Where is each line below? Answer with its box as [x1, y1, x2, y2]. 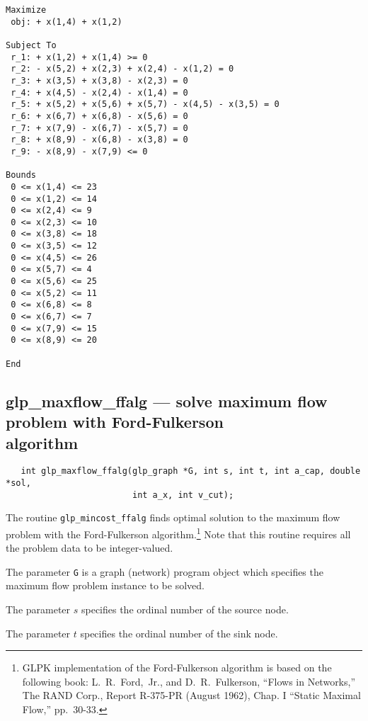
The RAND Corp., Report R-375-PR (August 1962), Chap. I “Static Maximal [22, 688, 361, 703]
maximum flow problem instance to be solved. [6, 578, 205, 593]
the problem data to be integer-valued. [6, 540, 173, 555]
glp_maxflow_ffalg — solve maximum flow [6, 390, 328, 411]
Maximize [6, 5, 47, 15]
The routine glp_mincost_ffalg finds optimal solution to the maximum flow [6, 510, 340, 525]
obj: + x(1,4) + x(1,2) [11, 16, 122, 27]
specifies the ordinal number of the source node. [81, 602, 289, 617]
